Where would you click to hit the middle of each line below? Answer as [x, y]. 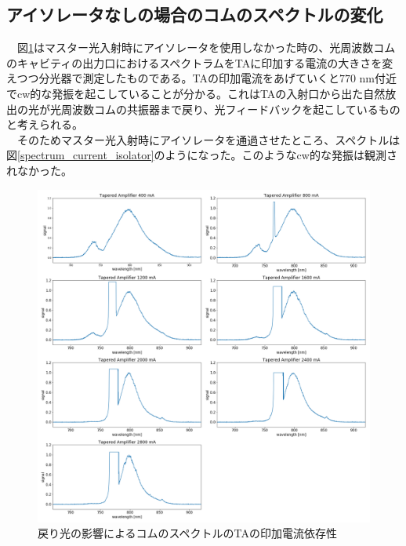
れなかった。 [39, 170]
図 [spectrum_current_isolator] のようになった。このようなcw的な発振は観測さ [202, 155]
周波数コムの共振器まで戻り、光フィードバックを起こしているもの [230, 109]
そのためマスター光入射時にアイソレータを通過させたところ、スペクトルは [208, 139]
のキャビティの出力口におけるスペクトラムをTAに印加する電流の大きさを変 [200, 62]
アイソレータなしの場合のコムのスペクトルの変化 [195, 15]
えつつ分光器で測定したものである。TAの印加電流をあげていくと [173, 78]
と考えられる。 [45, 124]
